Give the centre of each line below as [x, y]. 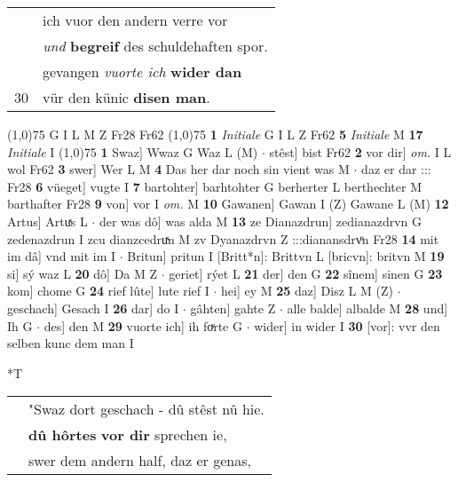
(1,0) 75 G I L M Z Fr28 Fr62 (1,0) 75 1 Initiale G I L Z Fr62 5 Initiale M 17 [215, 134]
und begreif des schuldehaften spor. [155, 46]
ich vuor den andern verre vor [135, 20]
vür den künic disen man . [126, 97]
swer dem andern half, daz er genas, [140, 461]
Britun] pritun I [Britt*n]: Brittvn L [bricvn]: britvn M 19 [286, 256]
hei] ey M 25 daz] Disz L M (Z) [307, 291]
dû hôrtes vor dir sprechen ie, [128, 435]
